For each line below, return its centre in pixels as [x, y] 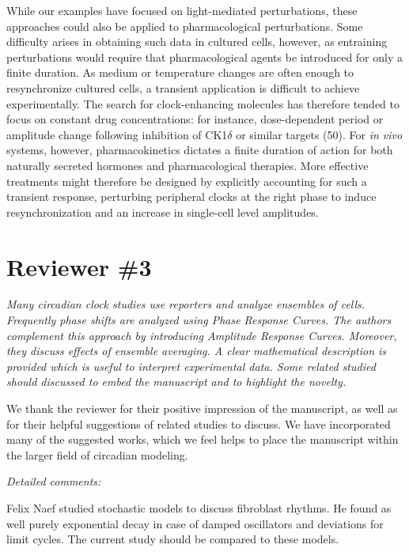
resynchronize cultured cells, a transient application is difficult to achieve [183, 87]
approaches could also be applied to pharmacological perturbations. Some [185, 26]
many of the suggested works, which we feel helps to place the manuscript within [203, 439]
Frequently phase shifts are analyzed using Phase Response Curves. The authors [199, 320]
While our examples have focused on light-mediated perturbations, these [182, 10]
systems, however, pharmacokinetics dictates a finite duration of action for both [200, 150]
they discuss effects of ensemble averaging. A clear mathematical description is [197, 351]
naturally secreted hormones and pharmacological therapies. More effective [187, 165]
